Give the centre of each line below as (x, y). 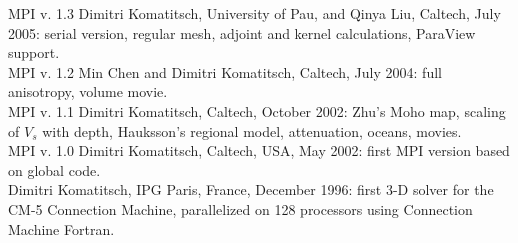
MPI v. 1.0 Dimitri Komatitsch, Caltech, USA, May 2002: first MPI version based (259, 150)
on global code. (54, 169)
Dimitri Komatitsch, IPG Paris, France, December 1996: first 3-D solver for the (251, 189)
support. (34, 52)
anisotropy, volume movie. (88, 91)
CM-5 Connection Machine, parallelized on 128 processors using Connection (240, 208)
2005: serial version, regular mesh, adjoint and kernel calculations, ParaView (242, 32)
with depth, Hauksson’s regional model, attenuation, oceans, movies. (252, 130)
